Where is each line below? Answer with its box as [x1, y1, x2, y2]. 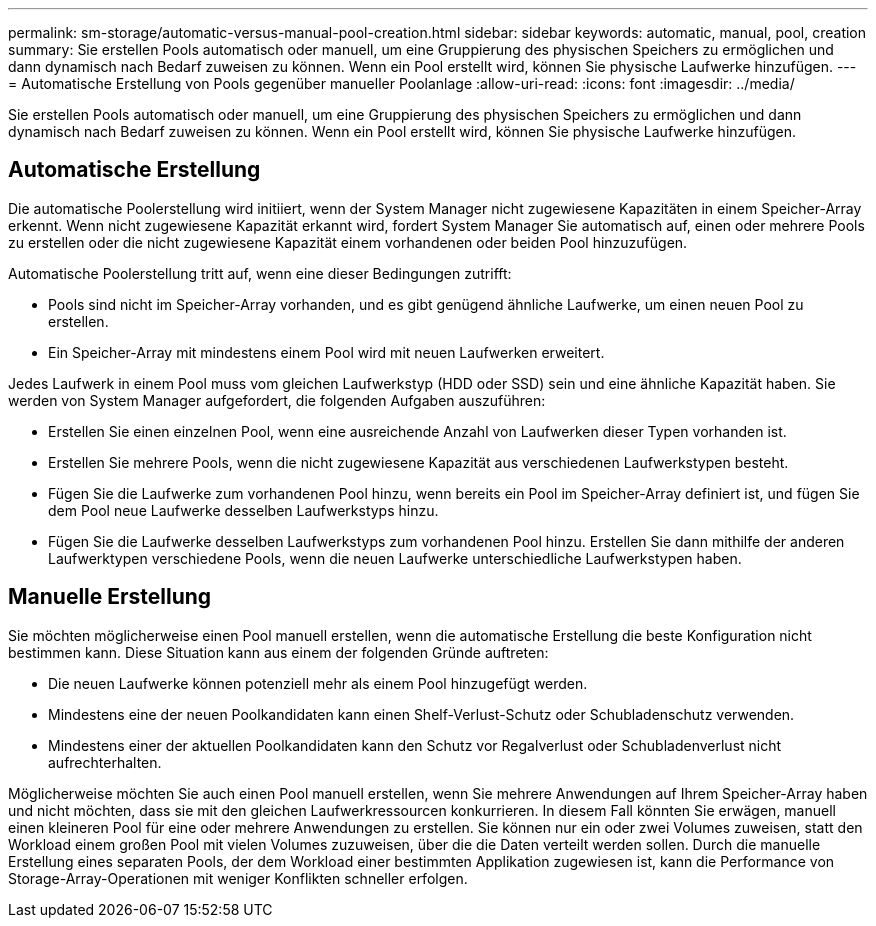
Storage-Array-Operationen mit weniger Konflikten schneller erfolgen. [8, 869, 468, 887]
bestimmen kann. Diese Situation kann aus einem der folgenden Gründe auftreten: [8, 643, 549, 661]
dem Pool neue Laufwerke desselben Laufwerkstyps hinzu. [48, 501, 439, 519]
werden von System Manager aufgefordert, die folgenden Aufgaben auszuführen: [8, 391, 546, 409]
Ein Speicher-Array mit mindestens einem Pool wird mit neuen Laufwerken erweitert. [48, 343, 605, 361]
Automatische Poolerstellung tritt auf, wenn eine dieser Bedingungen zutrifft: [8, 264, 512, 282]
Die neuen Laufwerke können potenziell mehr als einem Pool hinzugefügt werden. [48, 674, 588, 692]
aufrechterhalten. [48, 753, 162, 771]
